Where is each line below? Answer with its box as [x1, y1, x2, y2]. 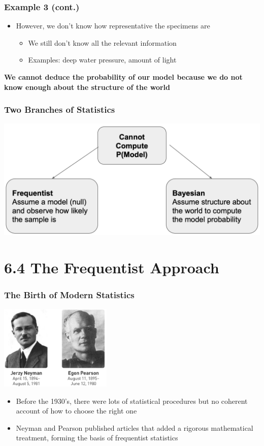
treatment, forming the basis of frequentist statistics [16, 432, 178, 443]
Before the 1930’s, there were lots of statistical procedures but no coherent [16, 395, 248, 406]
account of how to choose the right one [16, 405, 137, 416]
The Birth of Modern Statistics [4, 288, 135, 301]
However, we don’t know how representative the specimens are [16, 20, 210, 31]
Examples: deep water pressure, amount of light [28, 54, 177, 65]
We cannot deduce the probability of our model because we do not [4, 72, 243, 82]
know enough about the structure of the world [4, 81, 170, 92]
